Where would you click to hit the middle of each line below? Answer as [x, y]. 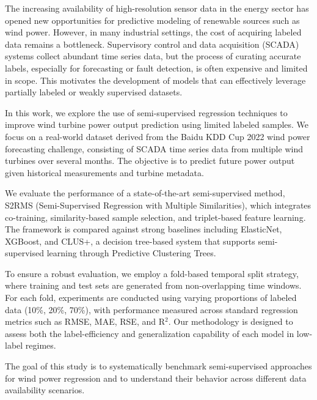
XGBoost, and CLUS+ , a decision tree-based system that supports [130, 241]
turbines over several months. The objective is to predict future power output [150, 161]
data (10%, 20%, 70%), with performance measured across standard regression [151, 309]
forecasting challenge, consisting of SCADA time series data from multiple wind [154, 148]
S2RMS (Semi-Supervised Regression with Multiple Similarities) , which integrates [158, 205]
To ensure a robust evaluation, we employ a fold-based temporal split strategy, [152, 273]
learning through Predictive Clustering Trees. [131, 253]
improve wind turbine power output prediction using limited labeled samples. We [157, 124]
